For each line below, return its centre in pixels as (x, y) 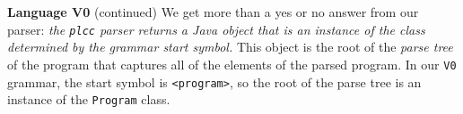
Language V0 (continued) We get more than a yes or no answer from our (213, 12)
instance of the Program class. (89, 99)
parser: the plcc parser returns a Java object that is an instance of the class (216, 29)
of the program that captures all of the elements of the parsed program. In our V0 (232, 64)
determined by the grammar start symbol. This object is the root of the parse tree (230, 47)
